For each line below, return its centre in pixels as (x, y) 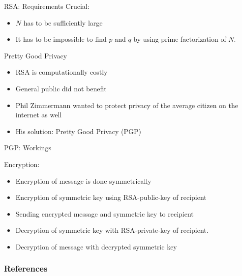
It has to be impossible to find (61, 39)
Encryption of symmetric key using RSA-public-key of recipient (111, 197)
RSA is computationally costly (61, 72)
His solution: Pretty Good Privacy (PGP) (78, 131)
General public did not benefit (61, 88)
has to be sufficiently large (63, 22)
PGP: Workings (28, 148)
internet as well (39, 115)
